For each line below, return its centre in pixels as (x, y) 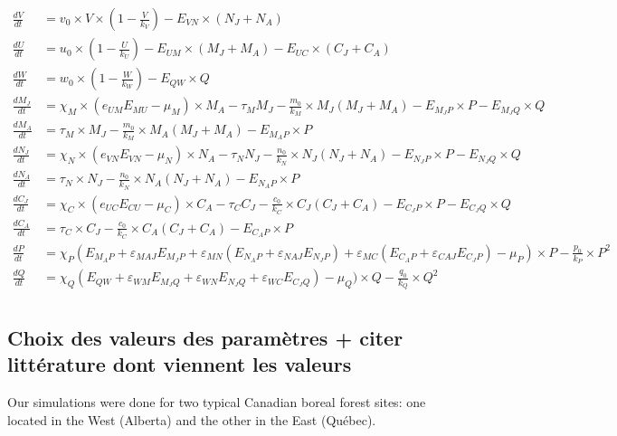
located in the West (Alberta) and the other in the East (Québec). (192, 419)
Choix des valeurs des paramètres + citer (205, 337)
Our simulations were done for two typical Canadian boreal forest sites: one (217, 402)
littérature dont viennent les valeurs (180, 364)
